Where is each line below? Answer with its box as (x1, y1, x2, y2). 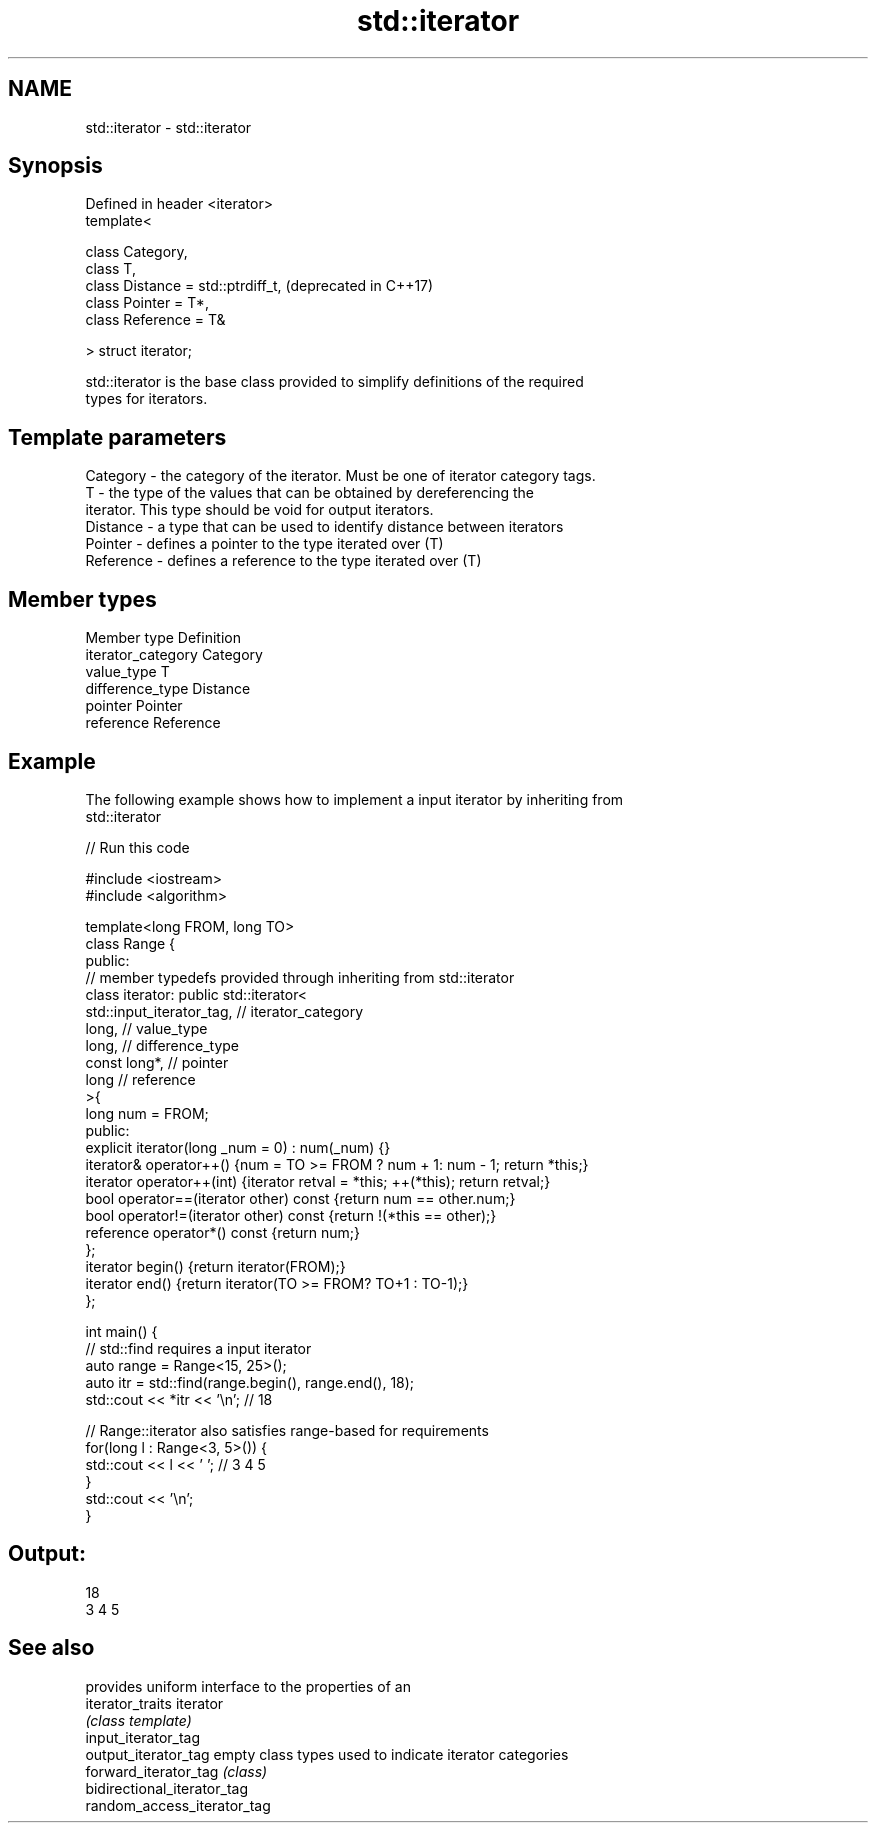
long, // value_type (85, 1019, 208, 1037)
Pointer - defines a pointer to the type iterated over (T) (85, 535, 444, 553)
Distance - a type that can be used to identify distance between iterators (85, 518, 564, 536)
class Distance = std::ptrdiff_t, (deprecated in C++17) (85, 277, 434, 295)
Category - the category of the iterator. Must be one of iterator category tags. (85, 467, 596, 485)
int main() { (85, 1322, 158, 1340)
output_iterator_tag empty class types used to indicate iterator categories (85, 1745, 569, 1763)
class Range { (85, 934, 176, 952)
